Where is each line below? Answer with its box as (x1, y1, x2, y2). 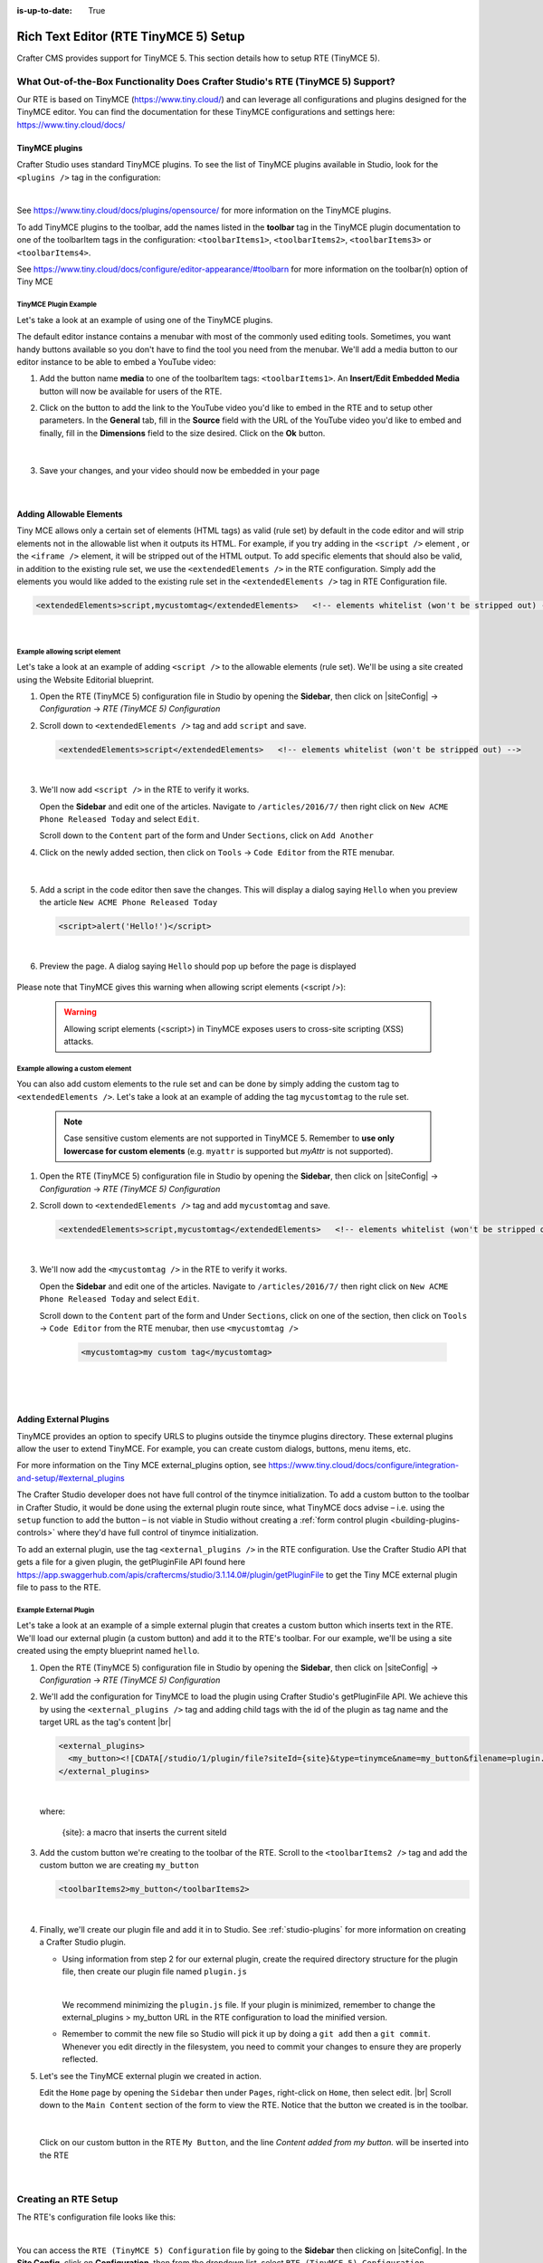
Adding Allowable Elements (16, 509, 123, 520)
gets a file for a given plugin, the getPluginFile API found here (16, 1557, 246, 1568)
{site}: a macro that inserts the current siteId (62, 1827, 227, 1838)
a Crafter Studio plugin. (39, 1937, 127, 1948)
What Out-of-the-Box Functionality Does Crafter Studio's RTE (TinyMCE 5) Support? (16, 75, 395, 88)
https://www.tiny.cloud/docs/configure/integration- (268, 1460, 460, 1471)
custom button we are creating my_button (39, 1860, 199, 1871)
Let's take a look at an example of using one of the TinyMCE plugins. (16, 314, 273, 325)
